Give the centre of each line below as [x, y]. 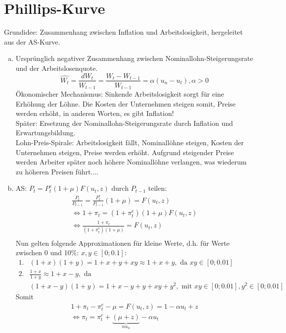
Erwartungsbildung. [46, 133]
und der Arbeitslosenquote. [57, 68]
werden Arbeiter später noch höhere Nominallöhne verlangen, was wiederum [131, 162]
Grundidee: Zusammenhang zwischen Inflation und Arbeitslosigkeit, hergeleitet [123, 32]
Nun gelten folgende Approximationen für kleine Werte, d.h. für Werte [122, 243]
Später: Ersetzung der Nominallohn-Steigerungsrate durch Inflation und [124, 123]
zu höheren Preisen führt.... [57, 171]
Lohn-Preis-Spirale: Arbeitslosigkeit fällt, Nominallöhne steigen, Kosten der [130, 142]
